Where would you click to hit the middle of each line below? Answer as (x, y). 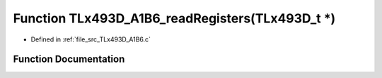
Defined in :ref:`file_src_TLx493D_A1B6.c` (91, 39)
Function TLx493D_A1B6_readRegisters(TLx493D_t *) (174, 18)
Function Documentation (69, 59)
